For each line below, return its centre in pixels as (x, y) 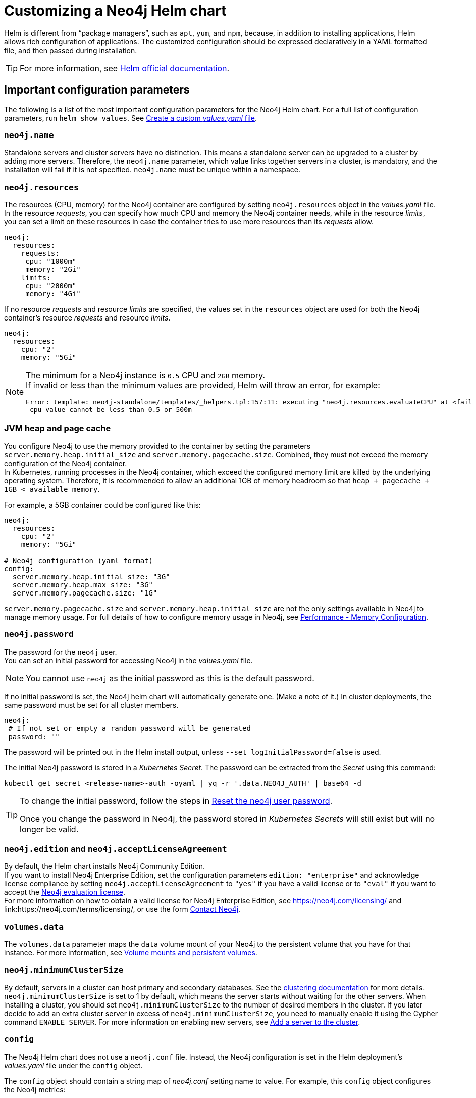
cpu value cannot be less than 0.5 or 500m (111, 410)
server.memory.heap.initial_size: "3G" (91, 577)
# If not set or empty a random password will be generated (129, 728)
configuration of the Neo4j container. (66, 463)
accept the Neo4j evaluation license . (65, 892)
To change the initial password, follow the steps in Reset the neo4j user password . (176, 800)
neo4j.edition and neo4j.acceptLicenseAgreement (116, 849)
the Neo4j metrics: (35, 1089)
